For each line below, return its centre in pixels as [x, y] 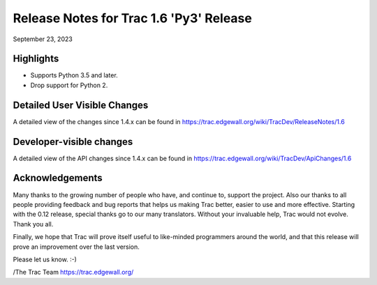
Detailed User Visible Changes [81, 105]
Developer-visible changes [73, 142]
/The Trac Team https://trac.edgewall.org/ [73, 272]
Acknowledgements [58, 178]
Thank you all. [33, 224]
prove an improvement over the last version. [76, 247]
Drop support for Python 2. [69, 85]
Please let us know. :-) [45, 259]
